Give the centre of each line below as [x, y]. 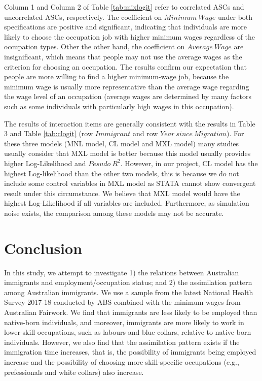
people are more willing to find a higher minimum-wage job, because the [117, 76]
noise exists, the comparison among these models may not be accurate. [114, 213]
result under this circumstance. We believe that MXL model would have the [122, 193]
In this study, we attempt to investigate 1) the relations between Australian [122, 272]
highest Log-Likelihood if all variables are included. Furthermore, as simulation [127, 203]
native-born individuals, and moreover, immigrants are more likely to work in [124, 322]
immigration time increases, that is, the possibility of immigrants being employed [130, 352]
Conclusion [43, 248]
